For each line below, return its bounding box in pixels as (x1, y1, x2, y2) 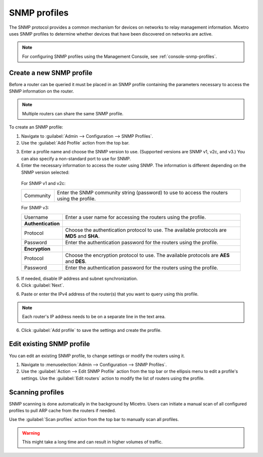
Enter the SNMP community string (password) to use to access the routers (56, 189, 228, 196)
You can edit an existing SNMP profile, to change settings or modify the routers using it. (9, 353, 185, 359)
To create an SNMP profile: (9, 124, 63, 130)
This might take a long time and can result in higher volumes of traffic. (22, 439, 163, 445)
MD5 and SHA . (65, 233, 100, 239)
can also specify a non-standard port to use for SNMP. (21, 156, 131, 162)
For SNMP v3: (21, 205, 49, 211)
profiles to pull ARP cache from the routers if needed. (9, 408, 116, 414)
